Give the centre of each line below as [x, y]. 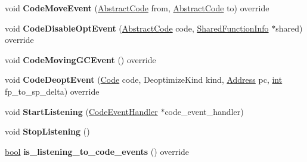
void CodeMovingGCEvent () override [80, 59]
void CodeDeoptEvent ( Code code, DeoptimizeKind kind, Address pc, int [144, 80]
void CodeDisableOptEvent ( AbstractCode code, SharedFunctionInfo [137, 28]
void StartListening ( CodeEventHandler [81, 111]
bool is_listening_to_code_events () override [97, 151]
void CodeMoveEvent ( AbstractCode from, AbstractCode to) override [137, 8]
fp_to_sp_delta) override [52, 91]
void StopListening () [47, 131]
